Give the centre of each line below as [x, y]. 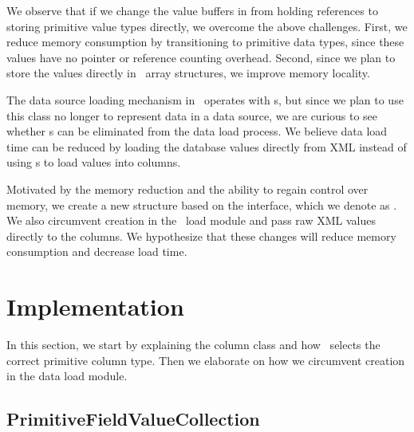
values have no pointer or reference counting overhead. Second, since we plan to [201, 57]
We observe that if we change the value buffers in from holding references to [192, 10]
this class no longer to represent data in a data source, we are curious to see [192, 115]
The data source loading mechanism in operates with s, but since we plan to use [205, 99]
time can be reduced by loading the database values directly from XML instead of [207, 146]
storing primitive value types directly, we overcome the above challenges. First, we [207, 26]
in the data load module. [67, 376]
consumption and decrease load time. [97, 251]
